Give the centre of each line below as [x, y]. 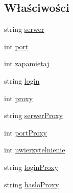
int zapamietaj [27, 63]
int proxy [19, 98]
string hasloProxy [32, 184]
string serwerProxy [33, 115]
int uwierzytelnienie [35, 150]
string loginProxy [31, 167]
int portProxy [26, 132]
